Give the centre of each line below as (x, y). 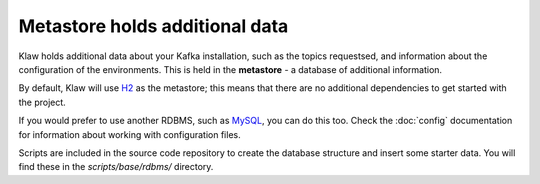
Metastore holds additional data (153, 26)
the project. (42, 102)
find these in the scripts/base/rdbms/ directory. (116, 167)
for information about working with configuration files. (129, 134)
